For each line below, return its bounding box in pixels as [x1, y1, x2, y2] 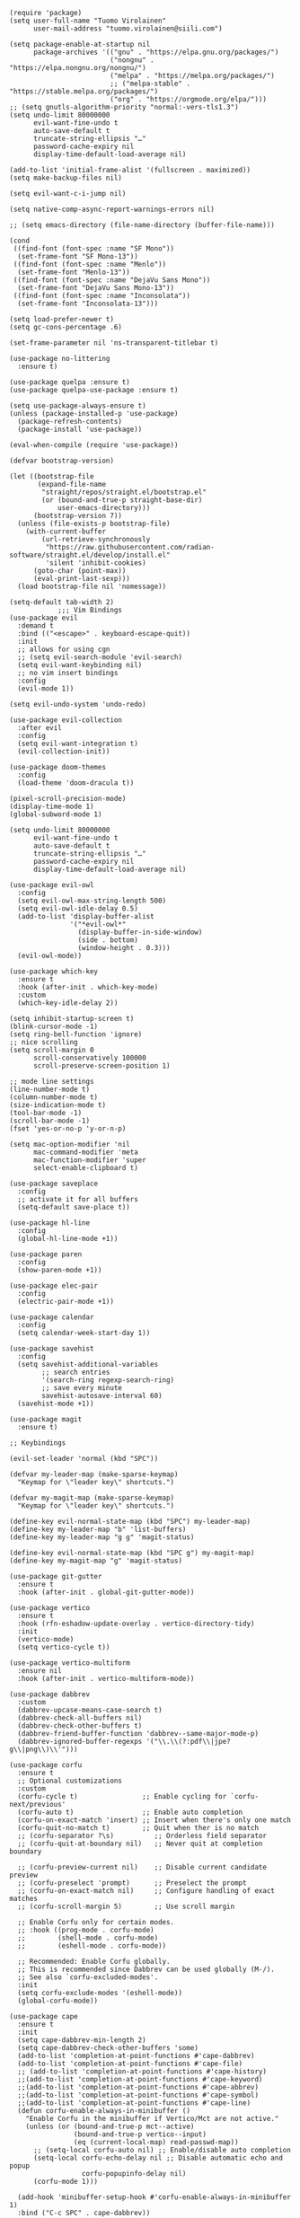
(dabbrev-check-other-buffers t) [17, 1721, 143, 1730]
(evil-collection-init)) [17, 747, 110, 756]
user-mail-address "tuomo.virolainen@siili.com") [32, 24, 223, 33]
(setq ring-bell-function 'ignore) [9, 1030, 143, 1039]
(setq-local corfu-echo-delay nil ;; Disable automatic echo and [32, 2153, 283, 2162]
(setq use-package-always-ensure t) [9, 401, 146, 410]
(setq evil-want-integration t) [17, 739, 139, 748]
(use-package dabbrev [9, 1690, 91, 1699]
